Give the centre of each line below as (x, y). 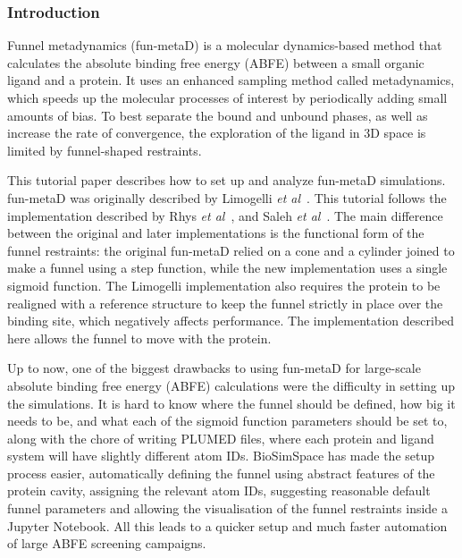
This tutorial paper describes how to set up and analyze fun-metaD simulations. (227, 180)
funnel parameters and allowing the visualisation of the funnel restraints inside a (227, 508)
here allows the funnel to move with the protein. (139, 338)
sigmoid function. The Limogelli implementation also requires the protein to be (224, 285)
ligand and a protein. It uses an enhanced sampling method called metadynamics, (231, 80)
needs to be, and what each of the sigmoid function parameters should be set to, (227, 421)
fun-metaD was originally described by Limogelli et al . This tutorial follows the (227, 197)
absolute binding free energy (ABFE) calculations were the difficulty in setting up (231, 385)
